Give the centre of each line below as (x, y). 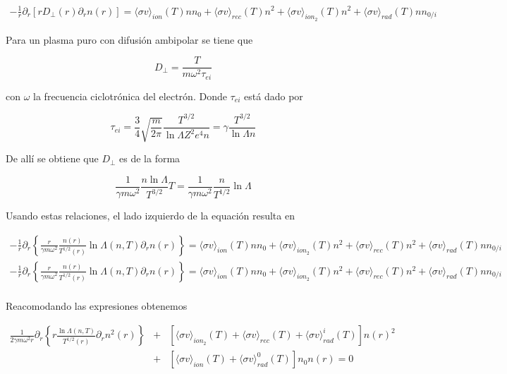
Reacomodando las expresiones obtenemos (97, 305)
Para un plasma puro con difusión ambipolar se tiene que (129, 39)
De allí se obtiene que (52, 158)
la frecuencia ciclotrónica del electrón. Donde (130, 96)
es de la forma (150, 158)
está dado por (274, 96)
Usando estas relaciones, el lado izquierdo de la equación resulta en (150, 215)
